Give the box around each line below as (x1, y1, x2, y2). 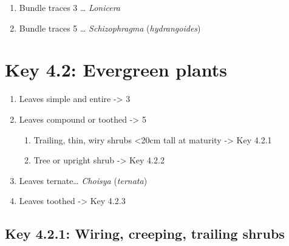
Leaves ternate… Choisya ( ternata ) (19, 174, 148, 186)
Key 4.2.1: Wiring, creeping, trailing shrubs (5, 224, 285, 243)
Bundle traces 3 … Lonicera (19, 1, 120, 13)
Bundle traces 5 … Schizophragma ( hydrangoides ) (19, 21, 201, 34)
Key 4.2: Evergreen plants (5, 57, 227, 82)
